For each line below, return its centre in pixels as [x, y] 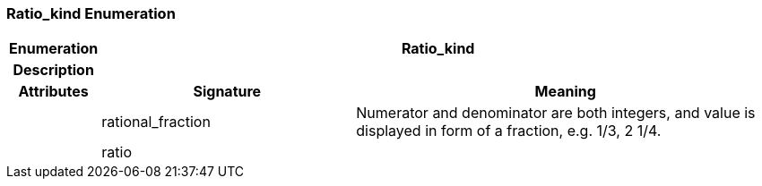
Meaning [565, 92]
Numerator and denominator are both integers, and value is [556, 113]
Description [53, 70]
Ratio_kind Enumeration [91, 13]
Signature [227, 92]
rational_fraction [156, 122]
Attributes [53, 92]
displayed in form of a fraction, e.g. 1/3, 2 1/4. [509, 131]
